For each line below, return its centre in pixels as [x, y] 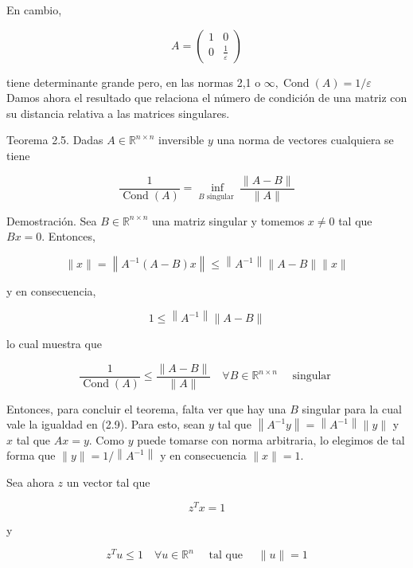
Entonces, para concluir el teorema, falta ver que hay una [146, 408]
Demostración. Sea [52, 220]
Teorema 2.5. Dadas [55, 140]
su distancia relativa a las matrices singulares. [118, 113]
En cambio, [34, 10]
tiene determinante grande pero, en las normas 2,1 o [134, 82]
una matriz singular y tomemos [228, 220]
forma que [31, 455]
